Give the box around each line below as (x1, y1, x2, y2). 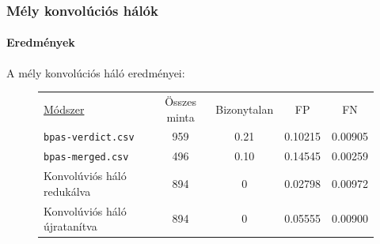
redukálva (44, 182, 91, 199)
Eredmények (6, 34, 75, 51)
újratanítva (44, 218, 97, 235)
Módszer (44, 100, 85, 117)
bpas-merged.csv (44, 152, 129, 163)
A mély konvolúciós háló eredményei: (6, 64, 185, 81)
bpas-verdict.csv (44, 132, 135, 144)
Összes (165, 92, 197, 109)
